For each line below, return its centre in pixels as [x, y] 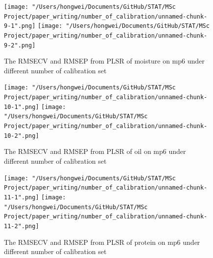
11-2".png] [22, 226]
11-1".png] [22, 197]
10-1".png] [22, 107]
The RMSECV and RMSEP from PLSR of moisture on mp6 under [104, 61]
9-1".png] [20, 26]
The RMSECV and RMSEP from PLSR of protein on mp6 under [102, 242]
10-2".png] [22, 136]
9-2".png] [20, 45]
